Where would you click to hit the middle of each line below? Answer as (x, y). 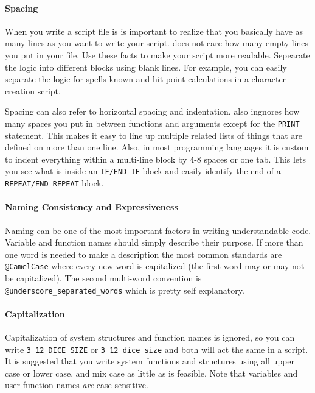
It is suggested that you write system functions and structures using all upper (150, 361)
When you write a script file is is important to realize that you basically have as (154, 31)
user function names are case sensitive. (77, 385)
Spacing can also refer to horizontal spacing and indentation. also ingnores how (152, 111)
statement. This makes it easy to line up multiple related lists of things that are (154, 135)
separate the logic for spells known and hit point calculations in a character (146, 79)
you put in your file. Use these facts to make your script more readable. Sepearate (157, 55)
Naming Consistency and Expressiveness (92, 207)
